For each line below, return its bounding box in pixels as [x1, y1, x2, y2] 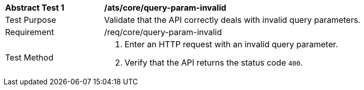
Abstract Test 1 [5, 3, 64, 13]
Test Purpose [5, 15, 56, 25]
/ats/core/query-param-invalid [104, 3, 227, 13]
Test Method [5, 52, 54, 63]
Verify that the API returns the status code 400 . [125, 57, 303, 68]
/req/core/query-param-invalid [104, 27, 222, 37]
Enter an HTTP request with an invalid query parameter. [125, 39, 338, 49]
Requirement [5, 27, 54, 37]
